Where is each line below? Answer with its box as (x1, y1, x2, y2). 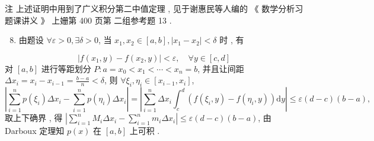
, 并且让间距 (197, 62, 244, 74)
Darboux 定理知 (5, 124, 65, 137)
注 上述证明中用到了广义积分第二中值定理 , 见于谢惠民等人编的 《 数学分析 (5, 2, 295, 14)
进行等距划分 (41, 62, 91, 74)
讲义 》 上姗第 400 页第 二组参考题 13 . (21, 14, 172, 26)
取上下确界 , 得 (5, 112, 63, 124)
